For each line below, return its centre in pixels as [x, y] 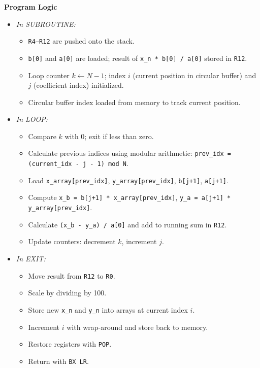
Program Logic [31, 7]
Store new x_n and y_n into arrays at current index [108, 309]
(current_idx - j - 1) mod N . [78, 163]
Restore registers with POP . [70, 344]
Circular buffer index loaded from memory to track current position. [134, 102]
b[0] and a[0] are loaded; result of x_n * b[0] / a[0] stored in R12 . [138, 58]
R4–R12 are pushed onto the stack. [81, 41]
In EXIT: [31, 258]
